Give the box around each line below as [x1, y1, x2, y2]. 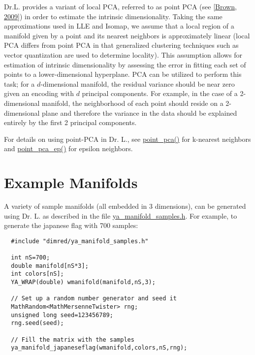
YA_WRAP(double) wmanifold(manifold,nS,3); [11, 279, 156, 286]
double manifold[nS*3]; [11, 262, 89, 269]
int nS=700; [11, 254, 50, 261]
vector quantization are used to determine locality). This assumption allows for [4, 49, 242, 60]
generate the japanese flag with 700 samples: [4, 220, 138, 230]
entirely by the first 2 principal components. [4, 117, 137, 128]
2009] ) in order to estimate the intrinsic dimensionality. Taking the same [4, 11, 223, 21]
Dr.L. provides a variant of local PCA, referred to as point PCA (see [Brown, [4, 1, 237, 11]
